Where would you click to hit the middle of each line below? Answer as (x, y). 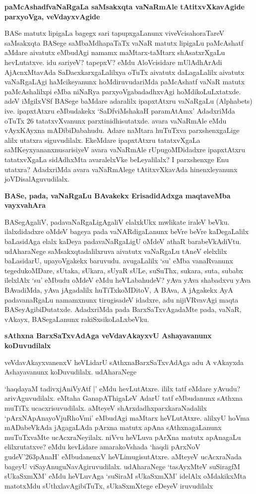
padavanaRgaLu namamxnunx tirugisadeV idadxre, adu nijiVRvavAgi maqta (122, 299)
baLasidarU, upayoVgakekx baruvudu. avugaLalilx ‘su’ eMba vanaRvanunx (119, 261)
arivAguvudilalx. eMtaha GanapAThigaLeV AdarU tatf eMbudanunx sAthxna (124, 398)
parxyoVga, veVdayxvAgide (52, 16)
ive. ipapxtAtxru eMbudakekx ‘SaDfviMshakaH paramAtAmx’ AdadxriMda (120, 110)
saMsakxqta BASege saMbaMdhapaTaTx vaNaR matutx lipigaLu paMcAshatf (124, 42)
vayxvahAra (25, 205)
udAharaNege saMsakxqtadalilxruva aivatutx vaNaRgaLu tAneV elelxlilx (116, 251)
